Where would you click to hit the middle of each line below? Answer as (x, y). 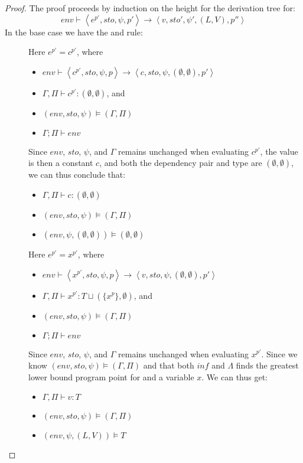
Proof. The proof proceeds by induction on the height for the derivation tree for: (150, 8)
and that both (169, 365)
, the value (279, 151)
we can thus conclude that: (77, 175)
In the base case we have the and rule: (74, 32)
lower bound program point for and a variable (111, 376)
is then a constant (61, 163)
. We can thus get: (234, 376)
